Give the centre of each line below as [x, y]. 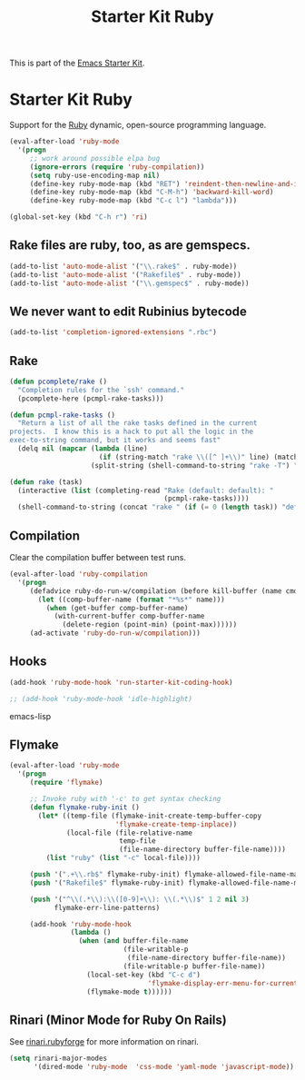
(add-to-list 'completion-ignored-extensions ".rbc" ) [113, 332]
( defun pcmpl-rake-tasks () [63, 415]
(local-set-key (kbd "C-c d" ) [144, 975]
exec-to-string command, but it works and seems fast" [115, 441]
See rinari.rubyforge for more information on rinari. [104, 1042]
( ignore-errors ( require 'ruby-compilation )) [117, 167]
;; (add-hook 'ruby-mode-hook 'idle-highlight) [101, 699]
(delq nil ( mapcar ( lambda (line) [83, 449]
